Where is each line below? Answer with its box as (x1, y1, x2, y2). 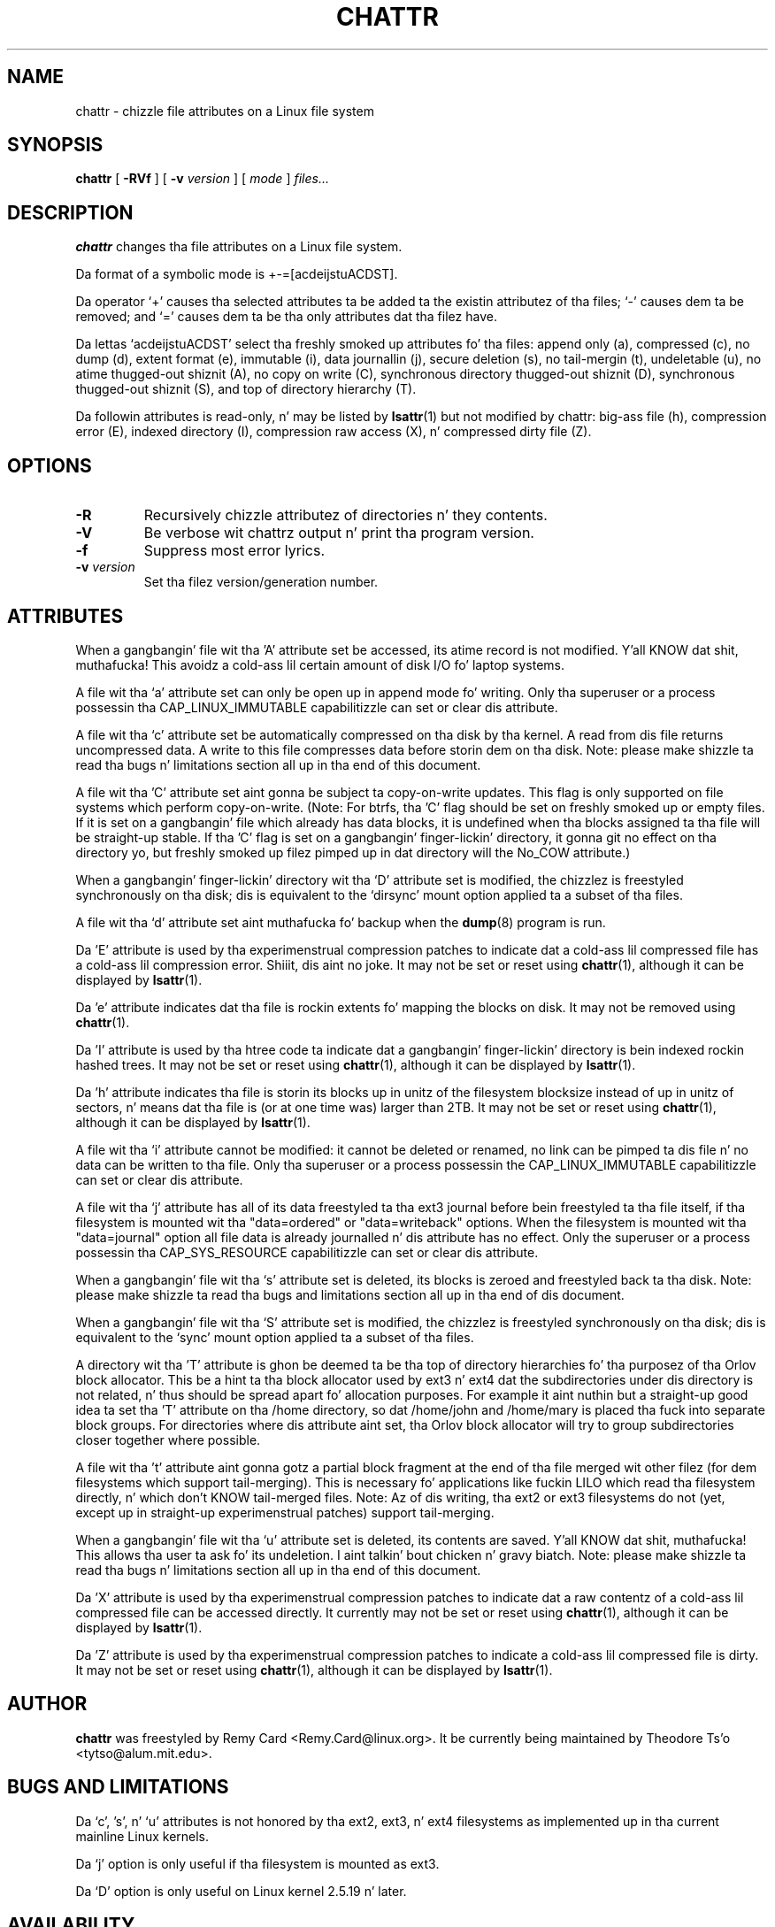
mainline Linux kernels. (75, 1828, 210, 1844)
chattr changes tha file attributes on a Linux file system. (75, 239, 403, 255)
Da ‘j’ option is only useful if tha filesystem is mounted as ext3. (75, 1855, 440, 1871)
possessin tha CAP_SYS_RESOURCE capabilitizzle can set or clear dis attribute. (75, 1244, 539, 1260)
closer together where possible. (75, 1432, 261, 1447)
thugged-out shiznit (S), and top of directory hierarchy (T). (75, 381, 417, 397)
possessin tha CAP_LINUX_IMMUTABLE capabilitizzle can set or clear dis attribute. (75, 699, 558, 715)
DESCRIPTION (7, 201, 134, 224)
